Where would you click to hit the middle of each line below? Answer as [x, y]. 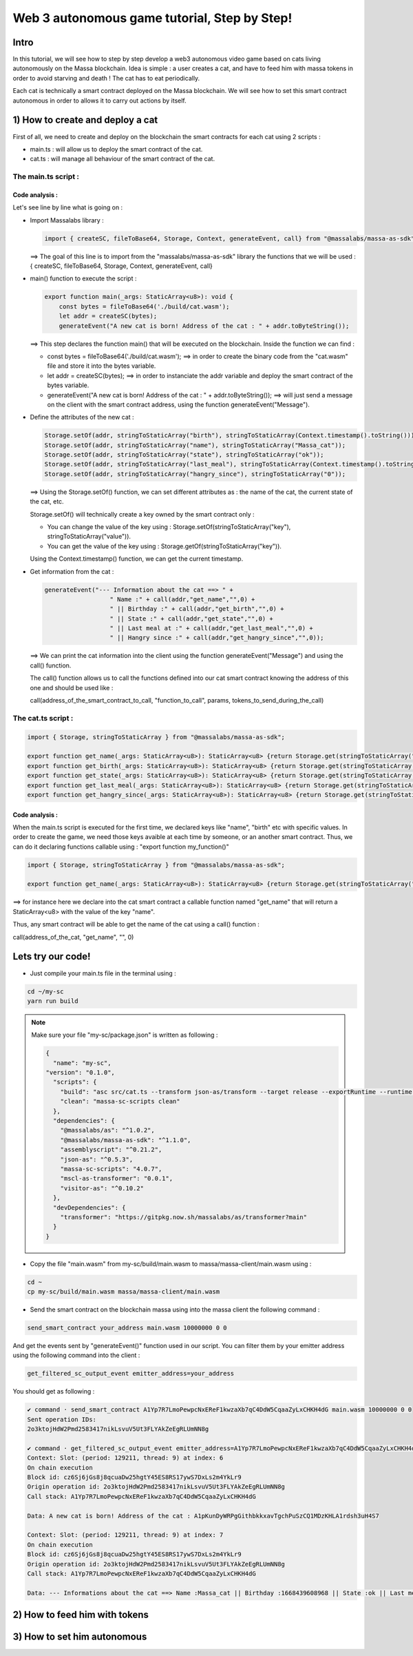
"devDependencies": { [89, 1208]
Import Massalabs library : [67, 220]
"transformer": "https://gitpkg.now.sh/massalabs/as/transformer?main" [184, 1217]
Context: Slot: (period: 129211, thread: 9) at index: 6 [125, 1458]
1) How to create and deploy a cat [85, 120]
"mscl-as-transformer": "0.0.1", [117, 1179]
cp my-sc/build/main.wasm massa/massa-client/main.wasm [124, 1292]
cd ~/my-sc [45, 991]
